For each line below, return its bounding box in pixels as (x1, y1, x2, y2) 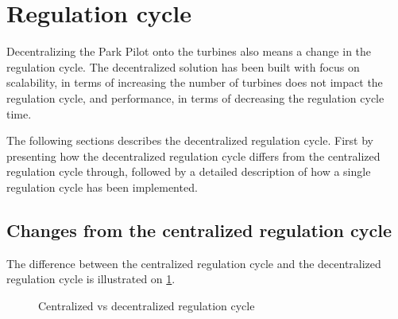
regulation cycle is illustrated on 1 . (6, 270, 176, 287)
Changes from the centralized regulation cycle (6, 217, 392, 242)
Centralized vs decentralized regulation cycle (38, 297, 255, 313)
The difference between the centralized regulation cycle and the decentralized (6, 255, 381, 271)
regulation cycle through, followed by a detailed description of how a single (6, 163, 371, 180)
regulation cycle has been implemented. (6, 178, 198, 195)
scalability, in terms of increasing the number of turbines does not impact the (6, 74, 383, 91)
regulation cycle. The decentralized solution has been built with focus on (6, 58, 360, 75)
